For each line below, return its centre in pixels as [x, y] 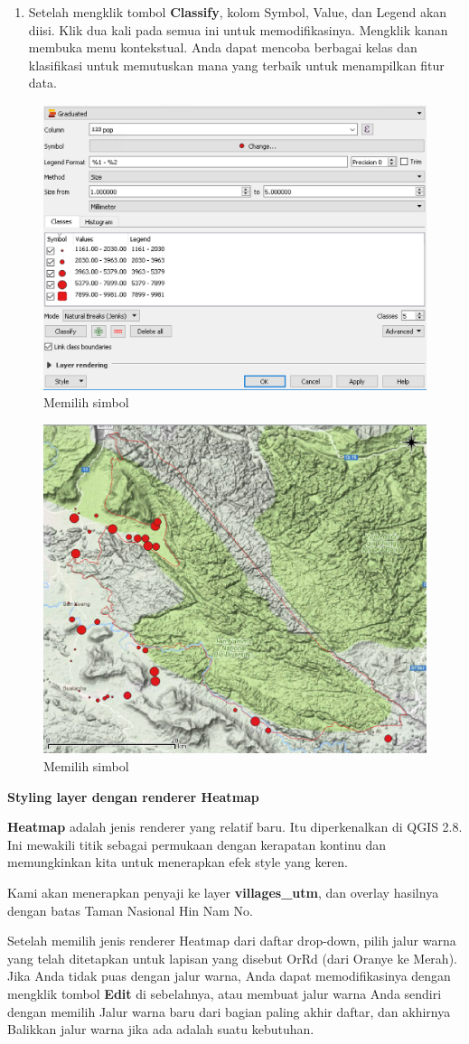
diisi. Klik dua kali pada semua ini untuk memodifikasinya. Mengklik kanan [238, 29]
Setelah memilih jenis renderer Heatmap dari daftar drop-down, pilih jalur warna [232, 941]
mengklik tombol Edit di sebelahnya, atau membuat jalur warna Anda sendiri [225, 993]
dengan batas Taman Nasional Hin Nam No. [130, 910]
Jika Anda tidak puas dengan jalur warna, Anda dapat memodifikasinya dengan [229, 976]
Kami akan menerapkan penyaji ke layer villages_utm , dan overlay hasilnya [223, 892]
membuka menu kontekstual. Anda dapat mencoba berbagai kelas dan [223, 47]
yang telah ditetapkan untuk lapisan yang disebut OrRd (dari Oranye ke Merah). [232, 958]
